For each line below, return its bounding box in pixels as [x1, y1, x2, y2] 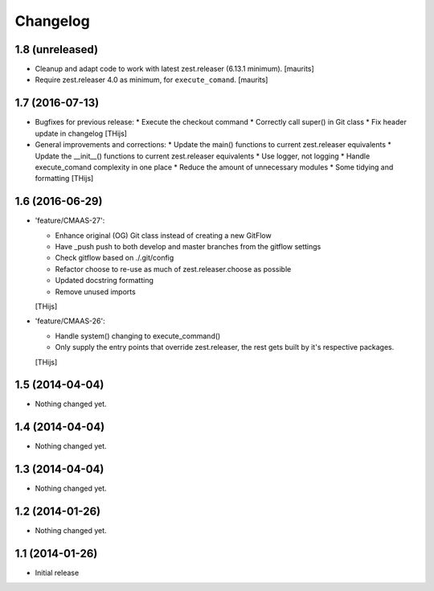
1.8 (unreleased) [14, 43, 99, 56]
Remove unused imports [55, 286, 136, 297]
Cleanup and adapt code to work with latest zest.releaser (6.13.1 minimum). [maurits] [35, 64, 315, 74]
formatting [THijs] [35, 174, 94, 183]
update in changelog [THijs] [35, 129, 128, 138]
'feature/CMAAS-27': [35, 215, 105, 225]
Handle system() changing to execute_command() [55, 330, 221, 341]
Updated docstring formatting [55, 276, 154, 285]
